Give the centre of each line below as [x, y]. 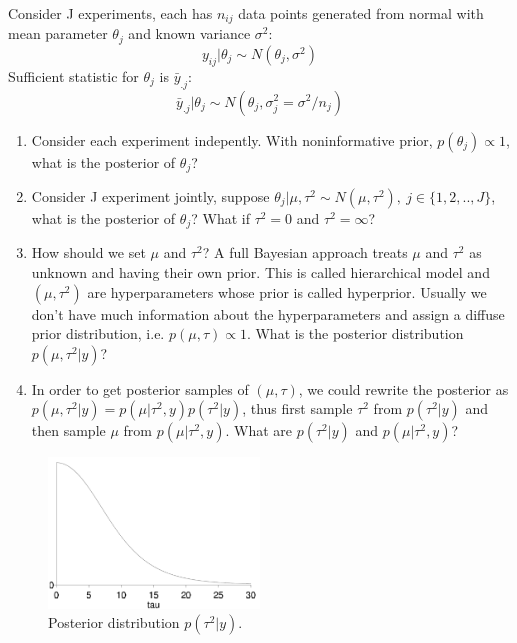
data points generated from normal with [361, 13]
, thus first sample [297, 408]
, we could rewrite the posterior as [403, 388]
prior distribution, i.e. [98, 333]
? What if [220, 217]
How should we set [88, 252]
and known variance [189, 33]
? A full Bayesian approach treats [305, 252]
